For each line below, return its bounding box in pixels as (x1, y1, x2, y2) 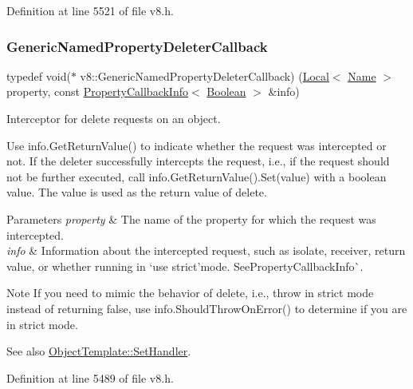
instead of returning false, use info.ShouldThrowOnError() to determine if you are (6, 300, 407, 316)
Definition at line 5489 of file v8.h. (6, 369, 174, 386)
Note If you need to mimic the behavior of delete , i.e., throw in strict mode (6, 284, 374, 301)
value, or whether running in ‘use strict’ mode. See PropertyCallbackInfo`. (6, 257, 364, 274)
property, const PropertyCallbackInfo (6, 83, 188, 100)
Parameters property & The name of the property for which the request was (6, 210, 376, 227)
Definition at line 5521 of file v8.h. (6, 2, 174, 18)
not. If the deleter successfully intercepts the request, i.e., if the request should (6, 153, 390, 169)
